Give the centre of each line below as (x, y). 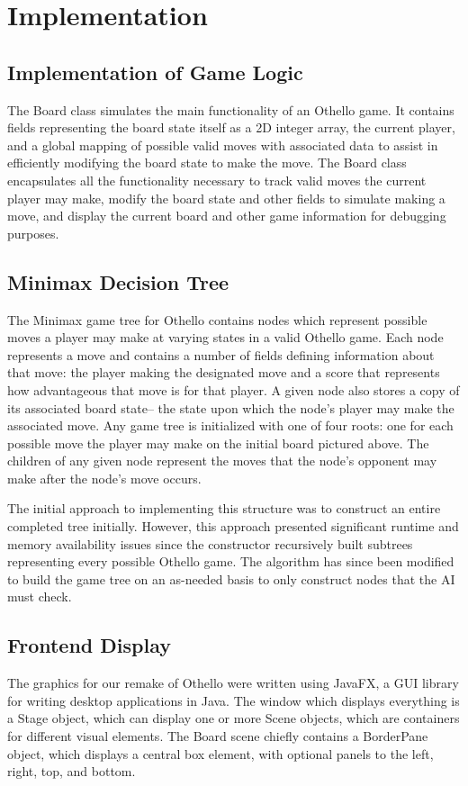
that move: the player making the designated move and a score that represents (224, 372)
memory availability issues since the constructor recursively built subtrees (210, 543)
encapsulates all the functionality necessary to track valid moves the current (217, 180)
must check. (40, 596)
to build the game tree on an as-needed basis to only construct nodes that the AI (231, 578)
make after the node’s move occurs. (104, 478)
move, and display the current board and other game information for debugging (227, 216)
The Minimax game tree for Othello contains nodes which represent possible (217, 319)
